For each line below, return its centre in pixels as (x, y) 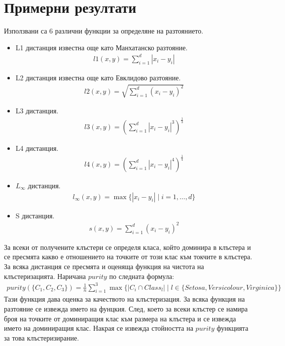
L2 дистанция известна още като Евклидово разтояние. (98, 77)
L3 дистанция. (37, 111)
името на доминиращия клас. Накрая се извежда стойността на (99, 328)
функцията (232, 328)
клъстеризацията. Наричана (45, 276)
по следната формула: (142, 276)
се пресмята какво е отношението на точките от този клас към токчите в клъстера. (128, 257)
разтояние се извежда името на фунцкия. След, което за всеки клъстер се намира (126, 309)
